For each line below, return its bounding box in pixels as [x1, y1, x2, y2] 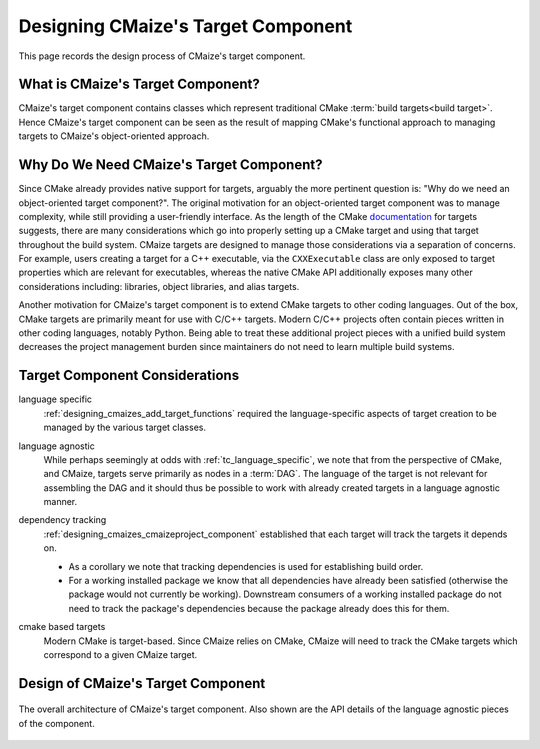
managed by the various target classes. [43, 421, 207, 434]
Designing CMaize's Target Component [18, 15, 353, 37]
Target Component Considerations [18, 367, 240, 384]
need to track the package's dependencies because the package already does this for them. [68, 602, 450, 614]
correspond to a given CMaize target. [43, 648, 198, 660]
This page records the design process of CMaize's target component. [18, 50, 306, 62]
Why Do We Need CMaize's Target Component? [18, 156, 323, 174]
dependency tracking [18, 514, 107, 526]
